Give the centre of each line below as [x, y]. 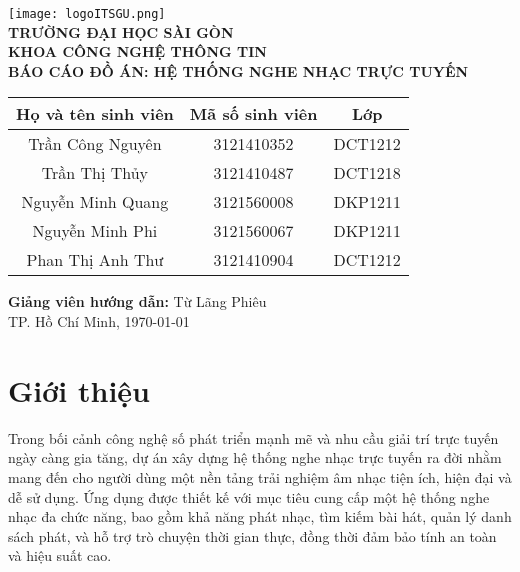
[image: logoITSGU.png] [87, 14]
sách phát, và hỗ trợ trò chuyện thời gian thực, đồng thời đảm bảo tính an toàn [252, 535]
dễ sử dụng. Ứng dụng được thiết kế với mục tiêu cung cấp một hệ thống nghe [249, 496]
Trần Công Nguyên [95, 144]
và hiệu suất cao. [60, 555]
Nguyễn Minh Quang [95, 202]
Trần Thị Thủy [95, 173]
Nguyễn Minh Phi [95, 231]
